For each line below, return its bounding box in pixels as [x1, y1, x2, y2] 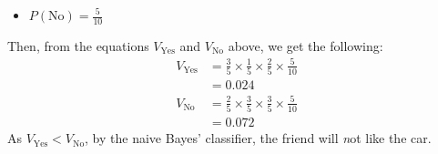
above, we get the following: [228, 36, 383, 55]
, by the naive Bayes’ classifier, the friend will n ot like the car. [85, 128, 432, 148]
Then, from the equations [7, 36, 149, 55]
